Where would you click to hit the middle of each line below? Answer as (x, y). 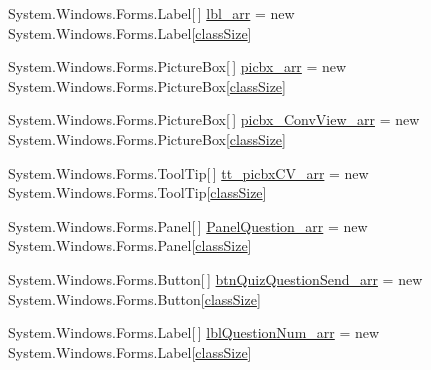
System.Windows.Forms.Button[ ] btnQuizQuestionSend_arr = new (215, 278)
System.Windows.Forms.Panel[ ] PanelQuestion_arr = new (188, 225)
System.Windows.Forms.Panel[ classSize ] (130, 245)
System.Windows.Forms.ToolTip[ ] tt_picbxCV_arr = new (188, 172)
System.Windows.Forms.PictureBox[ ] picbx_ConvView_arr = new (214, 119)
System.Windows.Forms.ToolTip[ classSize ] (137, 192)
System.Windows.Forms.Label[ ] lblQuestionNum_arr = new (194, 332)
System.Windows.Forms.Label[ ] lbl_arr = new (151, 13)
